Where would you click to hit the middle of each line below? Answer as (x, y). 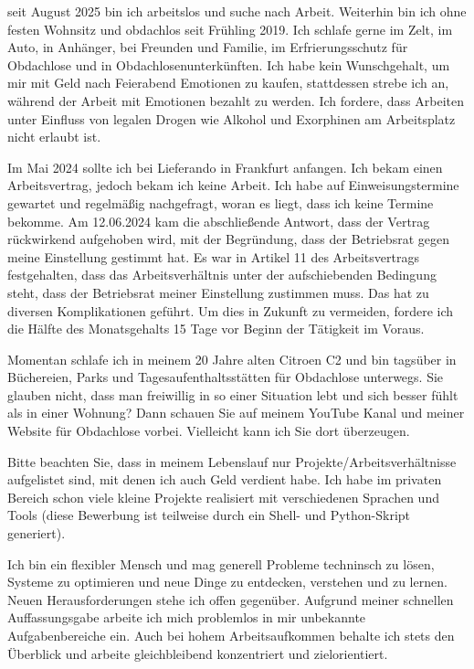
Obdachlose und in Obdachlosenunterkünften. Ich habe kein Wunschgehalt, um (229, 64)
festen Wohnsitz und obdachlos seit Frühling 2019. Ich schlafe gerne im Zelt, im (230, 29)
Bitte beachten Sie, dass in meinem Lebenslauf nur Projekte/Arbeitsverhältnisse (232, 461)
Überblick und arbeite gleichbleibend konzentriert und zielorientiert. (198, 653)
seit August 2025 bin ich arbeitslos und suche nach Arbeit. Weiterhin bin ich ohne (237, 11)
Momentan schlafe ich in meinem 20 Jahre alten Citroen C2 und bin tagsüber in (232, 359)
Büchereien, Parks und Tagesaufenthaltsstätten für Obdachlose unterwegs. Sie (226, 377)
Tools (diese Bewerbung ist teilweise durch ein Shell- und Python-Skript (209, 515)
